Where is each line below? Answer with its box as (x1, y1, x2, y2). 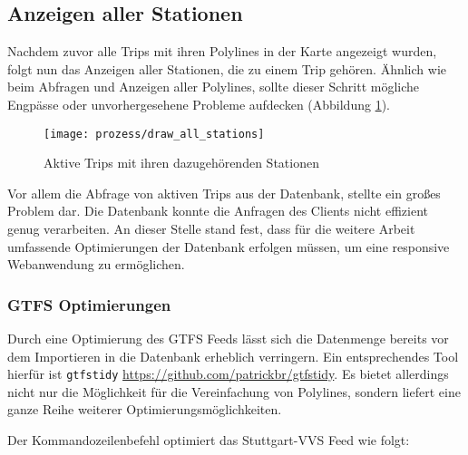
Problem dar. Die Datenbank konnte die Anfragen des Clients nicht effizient (7, 201, 429, 220)
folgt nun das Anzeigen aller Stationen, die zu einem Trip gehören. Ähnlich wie (7, 59, 446, 78)
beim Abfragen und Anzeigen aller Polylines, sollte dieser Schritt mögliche (7, 77, 420, 96)
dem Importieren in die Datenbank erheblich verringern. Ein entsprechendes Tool (7, 346, 459, 365)
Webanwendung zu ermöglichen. (7, 255, 185, 274)
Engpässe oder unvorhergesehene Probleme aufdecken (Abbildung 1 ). (7, 94, 390, 113)
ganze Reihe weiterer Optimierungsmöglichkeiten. (7, 400, 282, 419)
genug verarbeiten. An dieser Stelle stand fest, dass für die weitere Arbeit (7, 219, 415, 238)
